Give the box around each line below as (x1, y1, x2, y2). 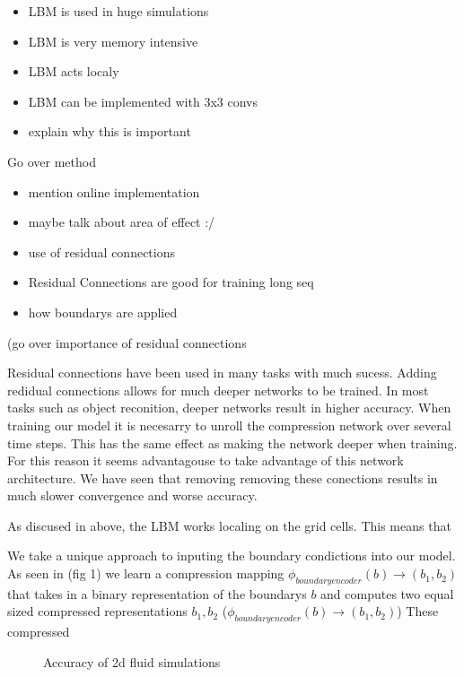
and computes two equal (320, 584, 454, 603)
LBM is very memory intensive (28, 31, 198, 50)
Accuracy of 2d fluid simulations (43, 652, 221, 671)
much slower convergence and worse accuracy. (7, 486, 258, 505)
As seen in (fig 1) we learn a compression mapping (7, 564, 285, 583)
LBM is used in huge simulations (28, 2, 209, 20)
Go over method (7, 152, 96, 170)
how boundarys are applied (28, 302, 178, 321)
